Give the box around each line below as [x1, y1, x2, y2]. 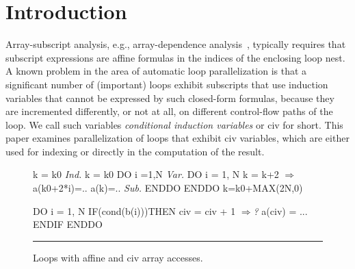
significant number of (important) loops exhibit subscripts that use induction [5, 77, 328, 91]
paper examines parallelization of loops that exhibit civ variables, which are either [5, 131, 350, 145]
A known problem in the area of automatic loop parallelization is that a [5, 64, 307, 78]
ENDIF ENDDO [33, 217, 103, 231]
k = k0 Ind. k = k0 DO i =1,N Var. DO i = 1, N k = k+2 [33, 167, 279, 181]
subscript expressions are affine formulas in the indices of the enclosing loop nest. [5, 50, 345, 64]
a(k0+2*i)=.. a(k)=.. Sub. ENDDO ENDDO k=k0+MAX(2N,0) [33, 181, 303, 195]
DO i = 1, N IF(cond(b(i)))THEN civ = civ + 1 [33, 203, 236, 218]
